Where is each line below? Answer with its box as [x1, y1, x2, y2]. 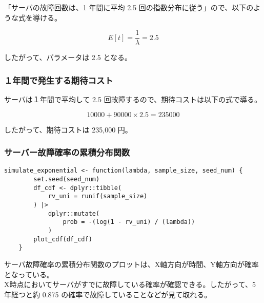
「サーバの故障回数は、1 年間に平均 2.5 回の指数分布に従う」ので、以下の [4, 2, 254, 12]
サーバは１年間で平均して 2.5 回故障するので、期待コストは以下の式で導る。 [4, 94, 262, 105]
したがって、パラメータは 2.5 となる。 [4, 52, 132, 63]
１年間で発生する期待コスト [4, 73, 113, 86]
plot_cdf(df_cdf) [33, 235, 92, 243]
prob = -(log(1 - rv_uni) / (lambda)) [63, 218, 195, 226]
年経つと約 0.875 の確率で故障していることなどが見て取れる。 [4, 289, 212, 299]
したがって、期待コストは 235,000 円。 [4, 124, 132, 135]
